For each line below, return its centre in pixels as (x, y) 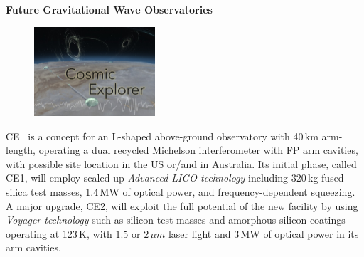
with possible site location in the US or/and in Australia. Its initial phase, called (181, 163)
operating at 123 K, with (59, 233)
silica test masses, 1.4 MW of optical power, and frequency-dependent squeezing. (181, 192)
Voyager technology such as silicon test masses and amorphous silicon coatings (176, 220)
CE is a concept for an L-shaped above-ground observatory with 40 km (162, 136)
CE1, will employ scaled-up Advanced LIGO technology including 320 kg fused (175, 178)
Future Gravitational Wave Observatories (109, 9)
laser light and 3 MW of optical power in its (263, 233)
